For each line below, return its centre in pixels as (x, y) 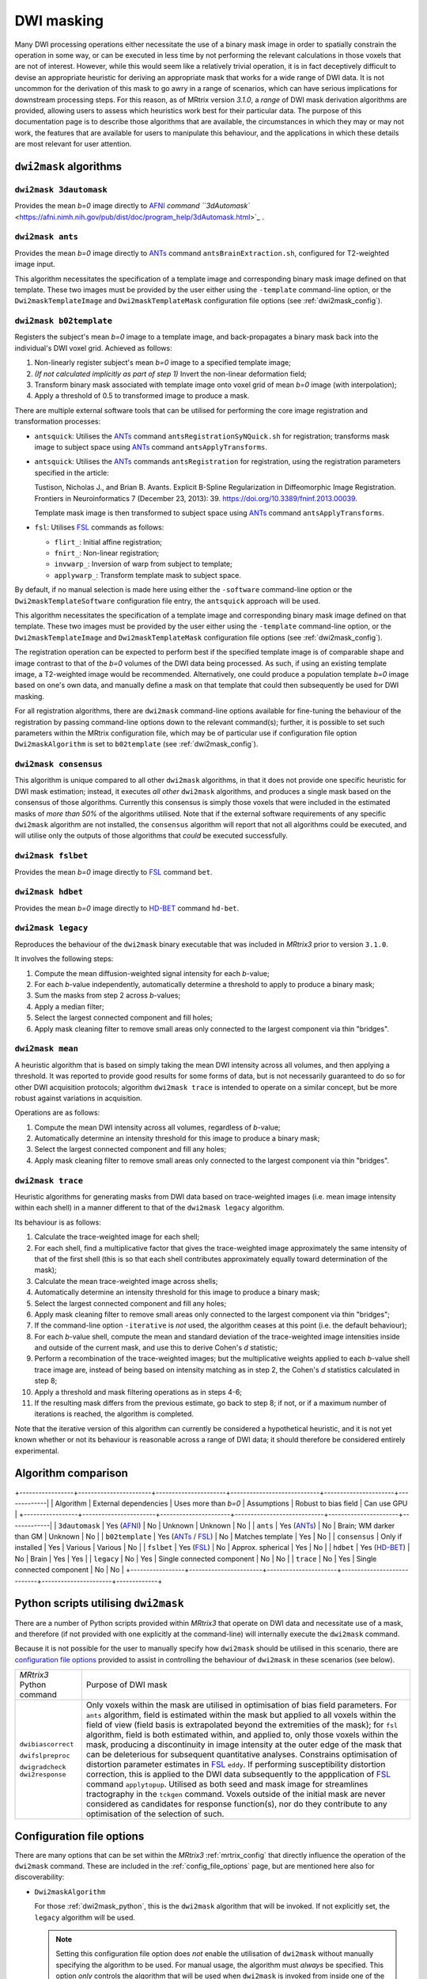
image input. (35, 264)
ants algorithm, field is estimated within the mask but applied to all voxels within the (241, 1715)
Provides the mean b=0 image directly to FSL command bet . (113, 872)
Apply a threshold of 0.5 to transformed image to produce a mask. (142, 396)
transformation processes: (58, 422)
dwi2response (43, 1774)
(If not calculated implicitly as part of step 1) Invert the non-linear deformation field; (171, 374)
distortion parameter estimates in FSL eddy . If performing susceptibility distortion (236, 1764)
